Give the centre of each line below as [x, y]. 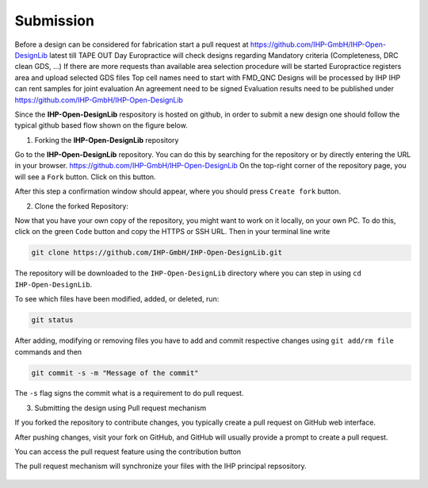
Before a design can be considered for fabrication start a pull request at [132, 44]
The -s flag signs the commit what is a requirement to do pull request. [129, 394]
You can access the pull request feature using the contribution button [128, 451]
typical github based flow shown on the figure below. [101, 125]
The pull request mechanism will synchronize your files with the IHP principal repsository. [160, 466]
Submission [55, 21]
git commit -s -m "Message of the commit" [115, 373]
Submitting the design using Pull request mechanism [120, 408]
